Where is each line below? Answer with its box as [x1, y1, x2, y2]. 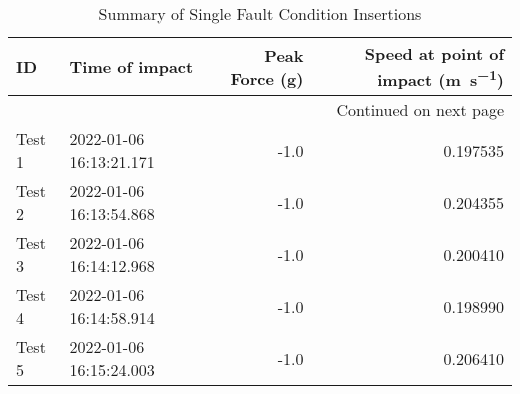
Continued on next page [336, 98, 504, 122]
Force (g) [230, 66, 304, 90]
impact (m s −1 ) [377, 65, 504, 92]
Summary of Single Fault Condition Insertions [98, 2, 422, 25]
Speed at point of [364, 42, 504, 65]
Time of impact [69, 55, 194, 79]
